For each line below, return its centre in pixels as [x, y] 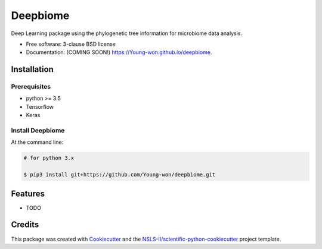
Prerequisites [31, 87]
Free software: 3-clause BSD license [71, 44]
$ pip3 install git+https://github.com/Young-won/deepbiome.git [120, 175]
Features [28, 193]
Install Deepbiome [38, 131]
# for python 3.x [49, 158]
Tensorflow [40, 106]
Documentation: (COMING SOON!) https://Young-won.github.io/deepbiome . [119, 52]
